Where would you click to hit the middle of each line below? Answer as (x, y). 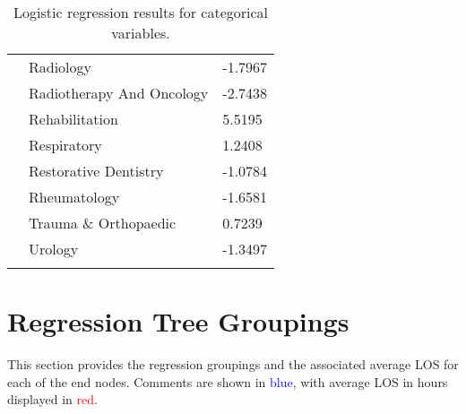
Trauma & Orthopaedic (103, 223)
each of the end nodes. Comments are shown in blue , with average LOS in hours (228, 381)
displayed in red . (52, 399)
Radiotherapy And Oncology (119, 93)
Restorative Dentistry (96, 171)
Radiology (60, 67)
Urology (54, 249)
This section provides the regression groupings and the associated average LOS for (233, 364)
